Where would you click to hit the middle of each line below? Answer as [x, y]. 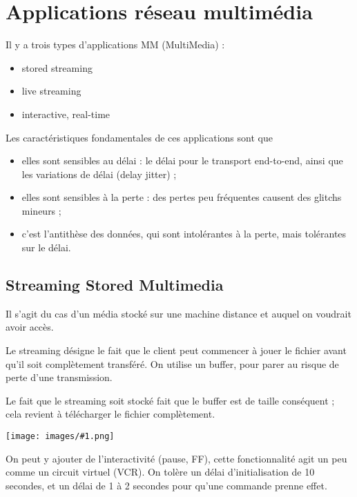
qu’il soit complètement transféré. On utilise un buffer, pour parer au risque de [172, 363]
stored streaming [57, 67]
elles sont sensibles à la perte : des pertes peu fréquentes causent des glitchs [182, 197]
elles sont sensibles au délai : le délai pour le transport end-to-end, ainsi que [182, 160]
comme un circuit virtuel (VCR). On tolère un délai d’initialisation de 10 [160, 472]
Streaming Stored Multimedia [115, 285]
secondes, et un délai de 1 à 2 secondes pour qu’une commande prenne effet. [166, 485]
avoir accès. [30, 327]
